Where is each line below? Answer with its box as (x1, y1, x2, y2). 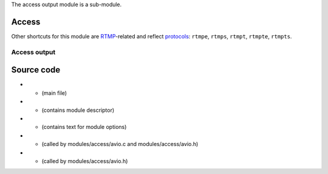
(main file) (41, 89, 67, 97)
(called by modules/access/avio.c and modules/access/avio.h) (41, 141, 199, 148)
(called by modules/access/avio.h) (41, 157, 128, 164)
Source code (11, 64, 61, 75)
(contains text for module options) (41, 124, 127, 131)
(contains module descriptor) (41, 106, 115, 114)
